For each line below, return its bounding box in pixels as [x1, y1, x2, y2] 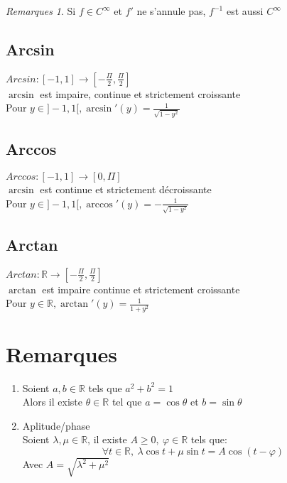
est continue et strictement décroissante [40, 182, 212, 197]
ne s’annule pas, [136, 4, 206, 18]
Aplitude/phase [22, 418, 90, 433]
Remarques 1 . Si [6, 4, 76, 18]
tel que [112, 394, 142, 409]
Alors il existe [22, 394, 82, 409]
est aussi [226, 4, 264, 18]
